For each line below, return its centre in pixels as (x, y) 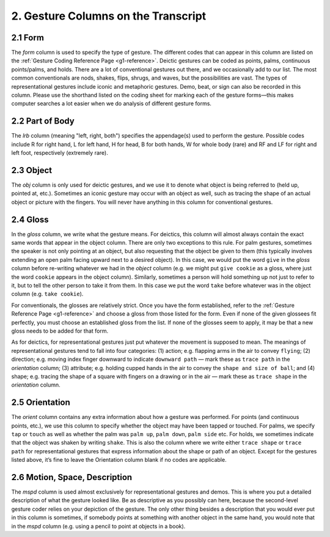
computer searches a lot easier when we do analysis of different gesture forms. (112, 103)
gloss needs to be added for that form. (60, 331)
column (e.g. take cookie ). (47, 294)
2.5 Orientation (41, 403)
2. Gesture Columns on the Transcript (109, 16)
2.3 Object (31, 170)
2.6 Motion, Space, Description (72, 477)
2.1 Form (28, 38)
